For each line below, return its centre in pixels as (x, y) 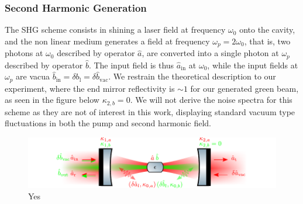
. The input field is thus (131, 65)
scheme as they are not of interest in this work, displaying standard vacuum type (150, 111)
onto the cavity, (267, 30)
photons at (24, 53)
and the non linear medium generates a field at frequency (107, 41)
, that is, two (267, 41)
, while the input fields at (253, 65)
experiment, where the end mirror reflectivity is (90, 88)
